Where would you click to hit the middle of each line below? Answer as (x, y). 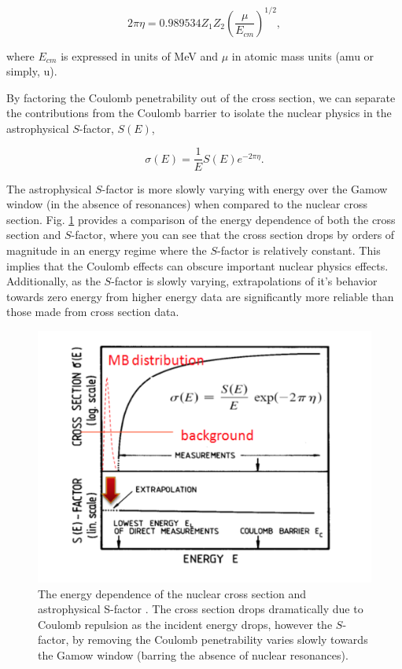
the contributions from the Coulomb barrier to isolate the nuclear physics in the (199, 113)
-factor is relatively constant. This (299, 250)
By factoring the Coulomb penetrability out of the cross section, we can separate (201, 97)
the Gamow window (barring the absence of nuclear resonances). (193, 654)
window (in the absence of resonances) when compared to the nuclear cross (187, 204)
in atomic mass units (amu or (303, 55)
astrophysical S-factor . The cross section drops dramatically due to (201, 609)
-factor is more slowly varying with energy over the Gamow (245, 188)
